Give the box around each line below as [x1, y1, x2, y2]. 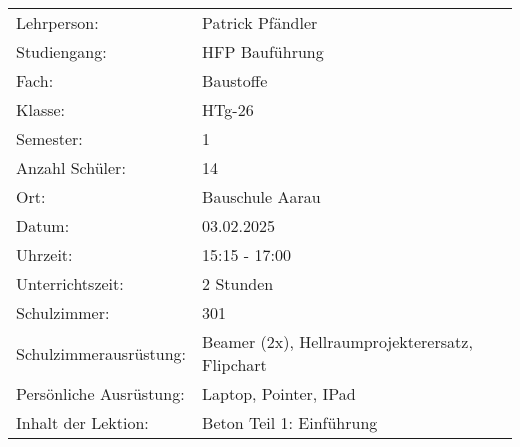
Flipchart [202, 353, 267, 376]
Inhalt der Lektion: [16, 411, 149, 434]
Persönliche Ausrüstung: [16, 382, 185, 405]
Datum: [16, 214, 70, 237]
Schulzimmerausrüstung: [16, 341, 187, 365]
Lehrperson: [16, 11, 99, 34]
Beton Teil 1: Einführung [202, 411, 378, 434]
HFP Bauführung [202, 40, 324, 63]
